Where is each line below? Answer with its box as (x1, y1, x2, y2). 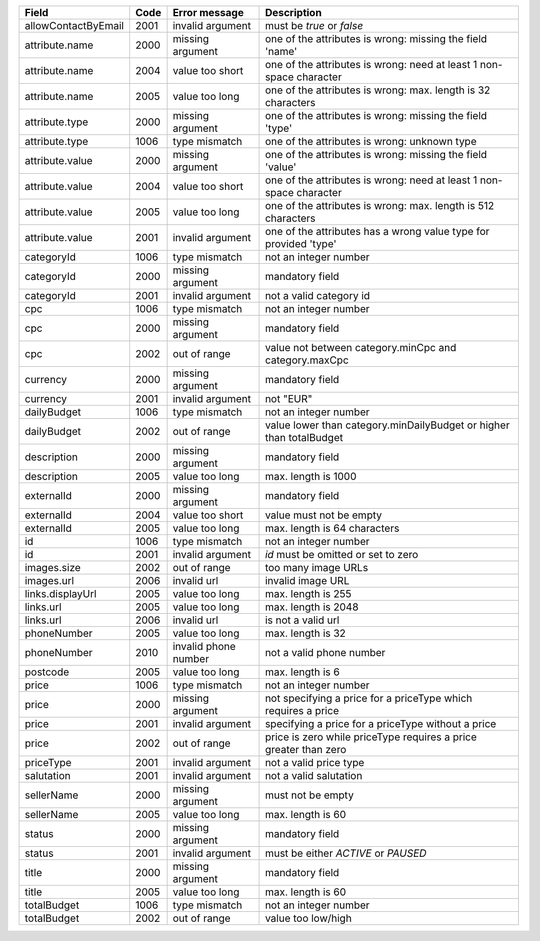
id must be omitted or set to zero (265, 548, 419, 561)
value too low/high (265, 911, 352, 925)
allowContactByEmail (24, 19, 125, 32)
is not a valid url (265, 613, 340, 627)
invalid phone (172, 640, 237, 653)
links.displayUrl (24, 587, 97, 600)
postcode (24, 665, 70, 679)
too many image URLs (265, 561, 369, 574)
